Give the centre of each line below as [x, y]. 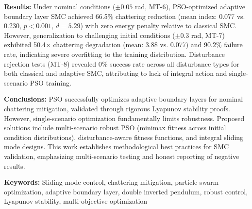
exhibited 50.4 [25, 44]
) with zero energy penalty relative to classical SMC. [159, 26]
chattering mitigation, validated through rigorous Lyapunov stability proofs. [117, 108]
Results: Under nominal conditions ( [60, 6]
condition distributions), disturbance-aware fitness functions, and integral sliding [124, 137]
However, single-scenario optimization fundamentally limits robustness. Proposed [124, 118]
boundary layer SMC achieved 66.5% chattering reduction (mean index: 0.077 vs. [125, 16]
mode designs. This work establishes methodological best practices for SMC [117, 147]
